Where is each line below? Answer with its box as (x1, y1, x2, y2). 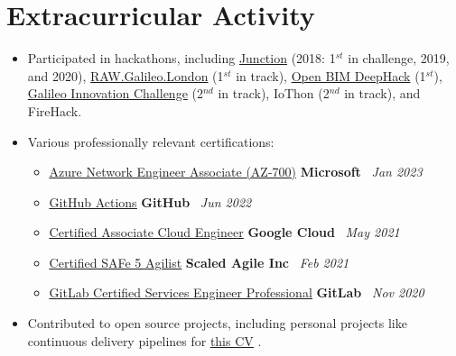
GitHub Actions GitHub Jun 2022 (49, 192, 252, 211)
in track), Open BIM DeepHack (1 (236, 66, 426, 85)
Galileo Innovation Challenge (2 (27, 84, 203, 103)
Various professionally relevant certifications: (27, 132, 275, 151)
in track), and (344, 84, 421, 103)
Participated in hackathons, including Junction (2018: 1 (27, 49, 336, 68)
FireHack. (27, 101, 82, 120)
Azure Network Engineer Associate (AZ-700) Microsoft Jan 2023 (49, 162, 423, 181)
